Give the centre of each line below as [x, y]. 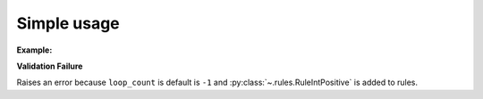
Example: [34, 50]
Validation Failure [50, 66]
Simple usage [68, 23]
